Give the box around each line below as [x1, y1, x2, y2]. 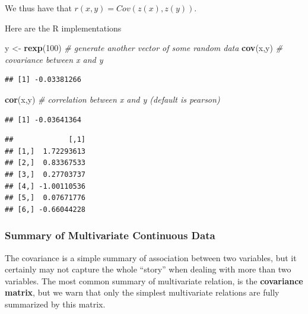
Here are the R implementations [5, 21, 122, 34]
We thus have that [5, 2, 72, 14]
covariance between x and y [5, 53, 103, 65]
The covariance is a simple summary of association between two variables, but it [5, 251, 297, 264]
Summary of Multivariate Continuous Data [5, 228, 215, 243]
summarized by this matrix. [5, 297, 106, 310]
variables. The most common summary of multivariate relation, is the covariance [5, 274, 303, 287]
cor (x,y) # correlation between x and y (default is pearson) [5, 93, 220, 105]
